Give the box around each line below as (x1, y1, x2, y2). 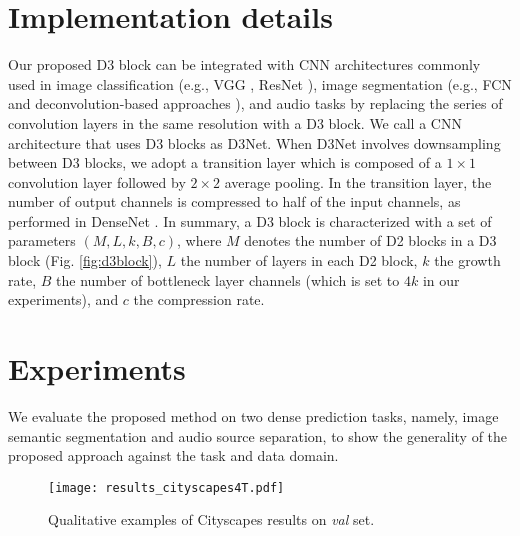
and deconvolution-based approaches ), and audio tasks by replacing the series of (8, 93, 503, 114)
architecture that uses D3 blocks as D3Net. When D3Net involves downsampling (8, 132, 501, 153)
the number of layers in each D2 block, (180, 250, 418, 271)
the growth (434, 250, 501, 271)
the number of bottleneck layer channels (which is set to (56, 269, 400, 290)
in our (422, 269, 460, 290)
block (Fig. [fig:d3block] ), (8, 250, 162, 271)
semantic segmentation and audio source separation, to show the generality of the (8, 425, 508, 446)
